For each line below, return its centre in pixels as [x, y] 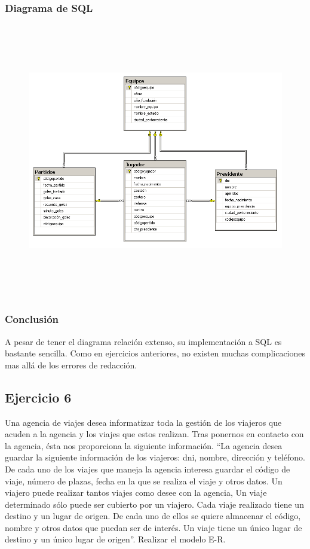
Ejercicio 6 [38, 397]
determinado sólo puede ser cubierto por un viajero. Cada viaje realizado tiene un [154, 504]
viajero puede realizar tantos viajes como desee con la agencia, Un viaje [136, 492]
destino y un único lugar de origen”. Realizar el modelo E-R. [115, 539]
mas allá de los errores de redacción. [71, 365]
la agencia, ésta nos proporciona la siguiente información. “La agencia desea [144, 445]
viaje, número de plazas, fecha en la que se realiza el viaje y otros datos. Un [144, 481]
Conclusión [32, 319]
